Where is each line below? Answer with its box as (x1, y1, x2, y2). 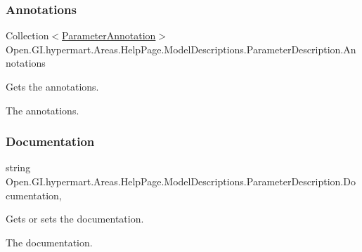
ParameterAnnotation (62, 28, 156, 43)
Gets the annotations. (6, 79, 99, 93)
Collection (6, 28, 49, 43)
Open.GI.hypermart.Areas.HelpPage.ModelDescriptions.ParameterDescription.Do (6, 174, 356, 188)
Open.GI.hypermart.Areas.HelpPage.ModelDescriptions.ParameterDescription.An (6, 41, 356, 56)
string (6, 160, 31, 175)
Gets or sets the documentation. (6, 211, 144, 226)
